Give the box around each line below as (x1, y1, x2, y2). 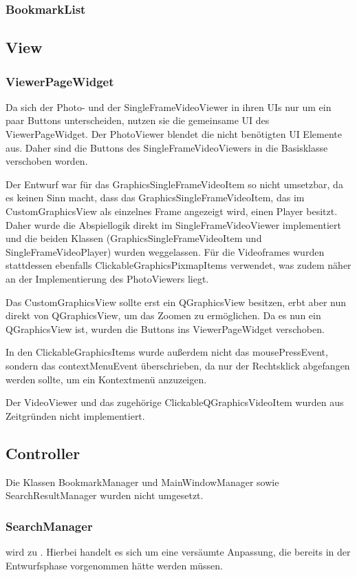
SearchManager (6, 517, 93, 534)
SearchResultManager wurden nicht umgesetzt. (6, 488, 204, 503)
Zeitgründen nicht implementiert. (6, 408, 145, 423)
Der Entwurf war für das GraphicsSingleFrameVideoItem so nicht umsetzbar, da (6, 176, 343, 191)
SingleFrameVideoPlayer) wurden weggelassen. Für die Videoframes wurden (6, 244, 325, 259)
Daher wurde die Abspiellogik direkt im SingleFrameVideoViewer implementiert (6, 217, 341, 232)
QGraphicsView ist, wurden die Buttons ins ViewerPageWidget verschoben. (6, 321, 325, 336)
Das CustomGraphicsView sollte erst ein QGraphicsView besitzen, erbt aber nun (6, 294, 346, 309)
